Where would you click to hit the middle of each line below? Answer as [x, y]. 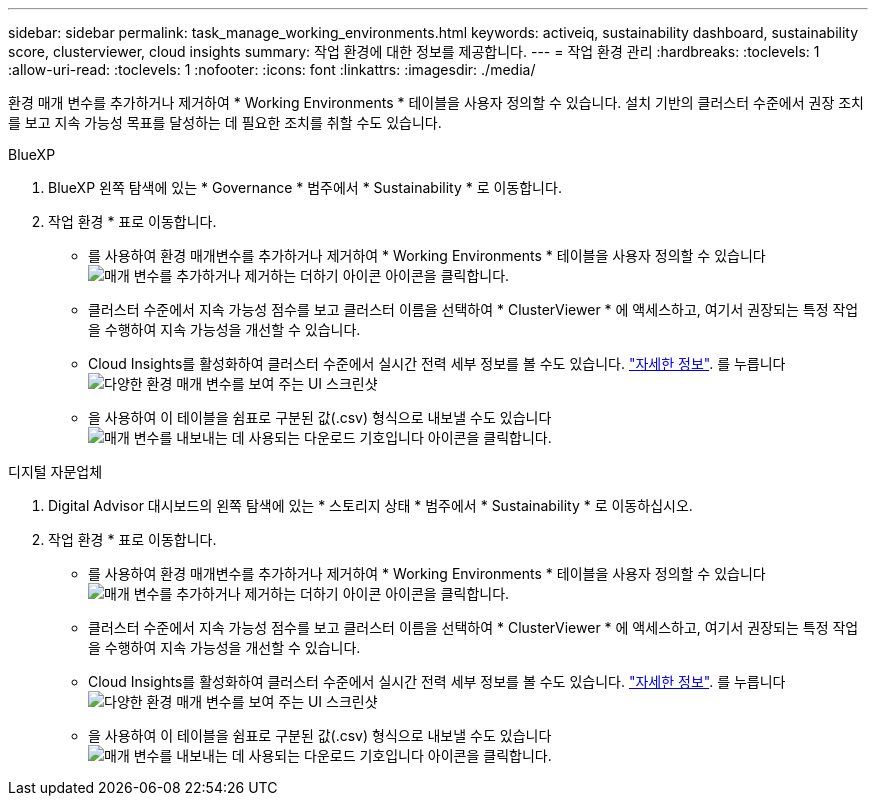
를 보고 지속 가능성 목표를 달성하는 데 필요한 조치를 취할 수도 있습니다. [225, 122]
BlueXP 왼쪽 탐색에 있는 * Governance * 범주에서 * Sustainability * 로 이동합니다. [305, 187]
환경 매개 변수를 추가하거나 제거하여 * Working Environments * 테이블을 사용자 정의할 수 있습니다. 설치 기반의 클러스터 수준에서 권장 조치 [436, 102]
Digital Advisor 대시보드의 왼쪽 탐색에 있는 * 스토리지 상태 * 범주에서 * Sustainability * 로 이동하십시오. [370, 505]
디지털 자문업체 [55, 471]
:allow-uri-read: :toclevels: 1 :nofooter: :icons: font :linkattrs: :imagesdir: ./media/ [272, 69]
